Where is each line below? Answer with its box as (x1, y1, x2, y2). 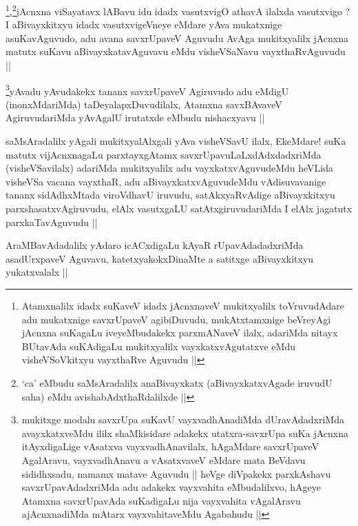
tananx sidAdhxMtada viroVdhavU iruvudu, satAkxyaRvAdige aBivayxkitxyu (6, 188, 335, 202)
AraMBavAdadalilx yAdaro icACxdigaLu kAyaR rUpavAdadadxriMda (6, 238, 304, 252)
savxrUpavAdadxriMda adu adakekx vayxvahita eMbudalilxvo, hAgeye (21, 480, 322, 494)
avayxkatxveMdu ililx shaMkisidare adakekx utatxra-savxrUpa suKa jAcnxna (21, 425, 348, 440)
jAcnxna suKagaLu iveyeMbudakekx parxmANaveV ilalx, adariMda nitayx (21, 325, 338, 340)
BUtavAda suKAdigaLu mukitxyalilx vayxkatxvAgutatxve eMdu (21, 338, 295, 353)
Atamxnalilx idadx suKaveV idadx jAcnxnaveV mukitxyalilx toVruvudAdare (21, 299, 344, 312)
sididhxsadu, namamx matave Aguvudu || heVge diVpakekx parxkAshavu (21, 466, 331, 481)
